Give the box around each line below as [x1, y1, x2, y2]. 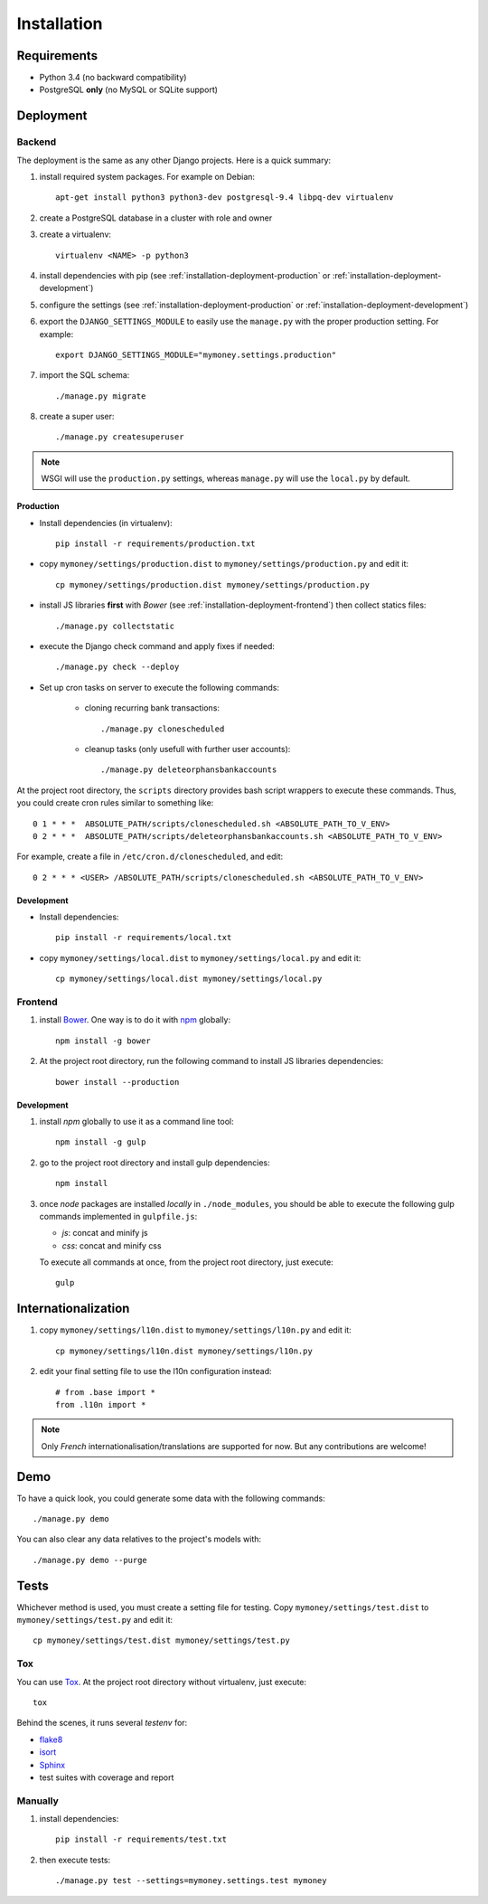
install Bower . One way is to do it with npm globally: [39, 1014, 231, 1025]
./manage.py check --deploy [55, 662, 180, 673]
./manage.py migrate [55, 391, 146, 401]
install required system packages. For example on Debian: [39, 172, 256, 182]
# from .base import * [55, 1387, 156, 1397]
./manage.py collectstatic [55, 620, 175, 631]
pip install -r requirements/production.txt [55, 539, 257, 549]
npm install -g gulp [55, 1137, 146, 1147]
